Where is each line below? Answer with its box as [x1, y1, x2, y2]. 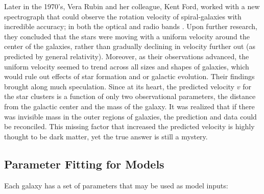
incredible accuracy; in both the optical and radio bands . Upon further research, [4, 21, 257, 32]
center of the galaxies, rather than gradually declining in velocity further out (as [4, 41, 255, 52]
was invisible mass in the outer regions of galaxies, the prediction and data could [4, 111, 257, 122]
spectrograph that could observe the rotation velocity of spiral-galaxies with [4, 11, 242, 21]
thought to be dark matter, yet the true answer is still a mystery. [4, 131, 208, 141]
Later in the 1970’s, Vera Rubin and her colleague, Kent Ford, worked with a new [4, 1, 260, 11]
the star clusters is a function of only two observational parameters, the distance [4, 91, 256, 102]
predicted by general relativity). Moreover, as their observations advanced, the [4, 51, 249, 61]
